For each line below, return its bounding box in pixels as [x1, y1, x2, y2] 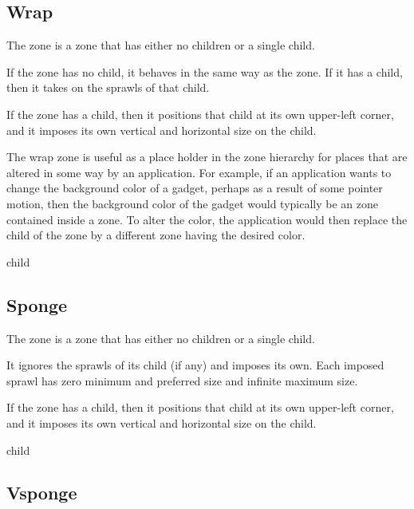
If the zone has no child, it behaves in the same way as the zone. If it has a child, [6, 63, 403, 80]
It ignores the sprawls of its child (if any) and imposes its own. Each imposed [6, 357, 384, 373]
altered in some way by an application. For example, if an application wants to [6, 164, 392, 180]
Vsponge [6, 480, 77, 505]
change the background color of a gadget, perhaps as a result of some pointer [6, 180, 383, 196]
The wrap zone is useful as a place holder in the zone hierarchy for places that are [6, 148, 408, 165]
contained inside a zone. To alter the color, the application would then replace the [6, 211, 408, 227]
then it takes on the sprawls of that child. [6, 79, 210, 96]
